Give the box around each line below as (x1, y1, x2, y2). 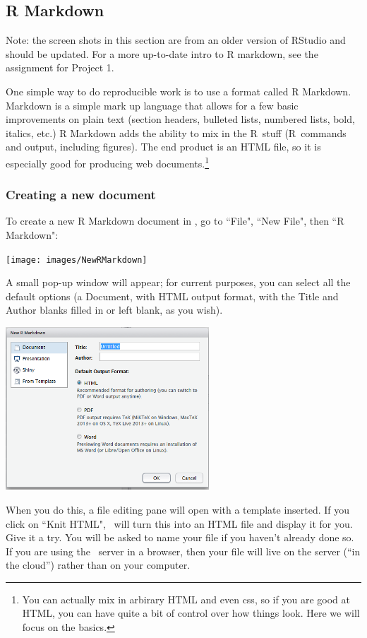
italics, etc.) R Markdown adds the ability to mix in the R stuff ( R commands (6, 125, 347, 140)
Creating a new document (6, 186, 156, 203)
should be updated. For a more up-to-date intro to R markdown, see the (6, 46, 318, 61)
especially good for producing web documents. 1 (6, 153, 210, 170)
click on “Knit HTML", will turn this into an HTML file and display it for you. (6, 516, 353, 531)
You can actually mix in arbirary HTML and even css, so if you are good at (22, 591, 350, 606)
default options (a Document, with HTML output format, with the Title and (6, 288, 339, 303)
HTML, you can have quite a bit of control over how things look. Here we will (22, 605, 360, 620)
